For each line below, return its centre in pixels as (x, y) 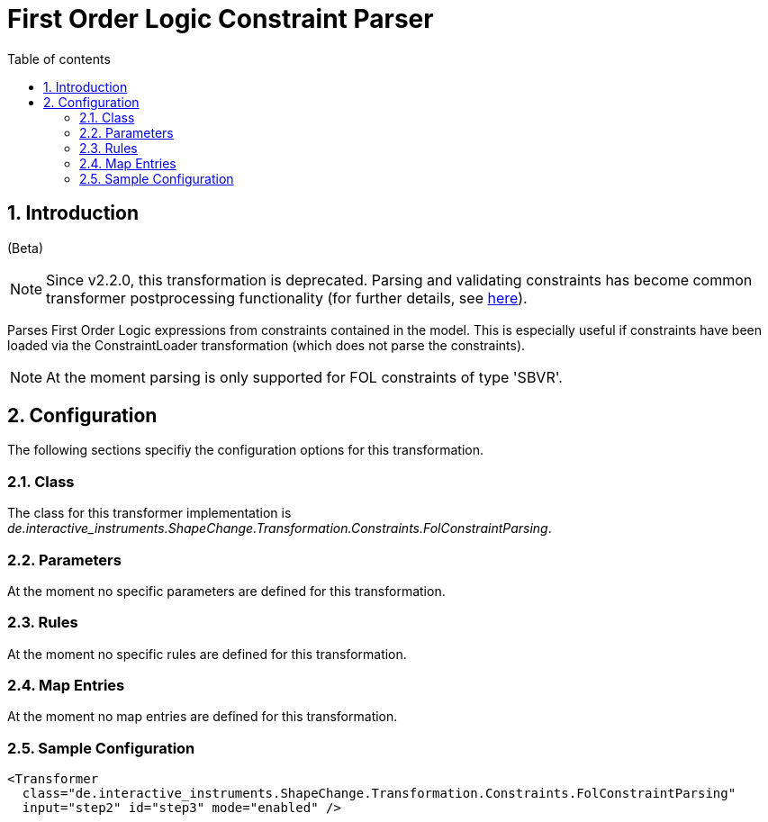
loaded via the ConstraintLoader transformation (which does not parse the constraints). (267, 345)
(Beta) (26, 248)
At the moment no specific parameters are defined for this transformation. (226, 591)
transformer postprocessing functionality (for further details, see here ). (287, 298)
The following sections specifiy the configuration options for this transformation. (246, 450)
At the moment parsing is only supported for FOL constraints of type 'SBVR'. (304, 377)
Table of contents (59, 59)
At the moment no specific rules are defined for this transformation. (207, 654)
